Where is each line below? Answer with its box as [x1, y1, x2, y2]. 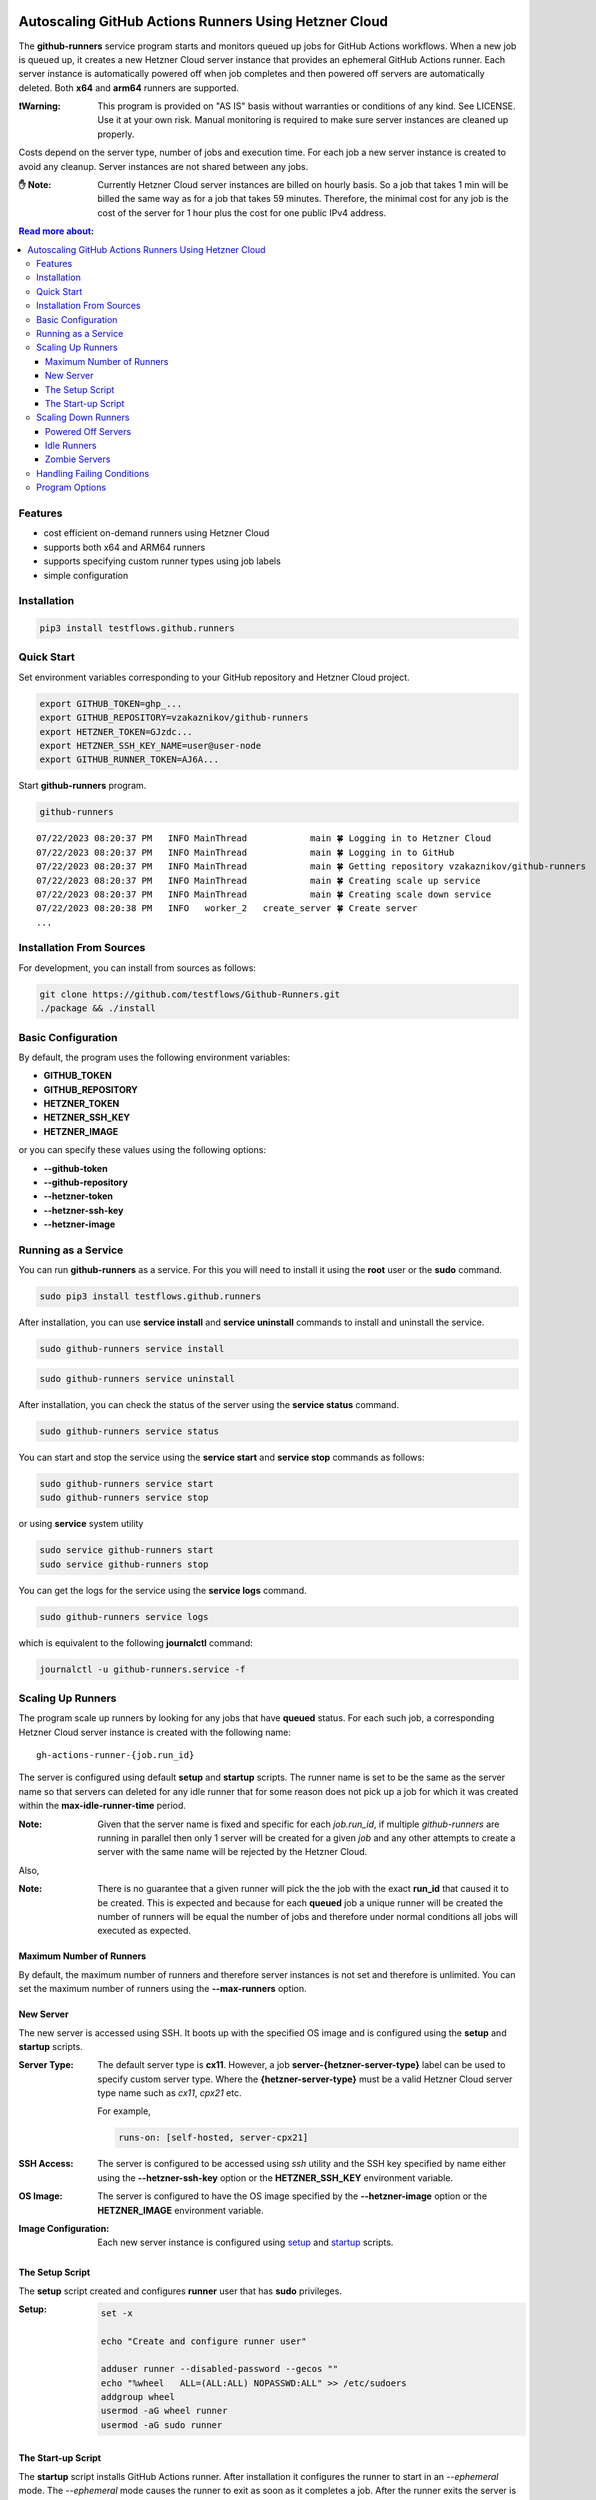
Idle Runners [45, 440, 97, 452]
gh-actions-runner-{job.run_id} [36, 1750, 195, 1761]
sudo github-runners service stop [39, 1492, 209, 1504]
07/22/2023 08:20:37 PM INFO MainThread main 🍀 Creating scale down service [36, 888, 492, 900]
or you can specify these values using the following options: [18, 1144, 267, 1156]
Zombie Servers [45, 453, 111, 465]
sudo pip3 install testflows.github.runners [39, 1291, 262, 1302]
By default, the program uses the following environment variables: [18, 1051, 290, 1063]
